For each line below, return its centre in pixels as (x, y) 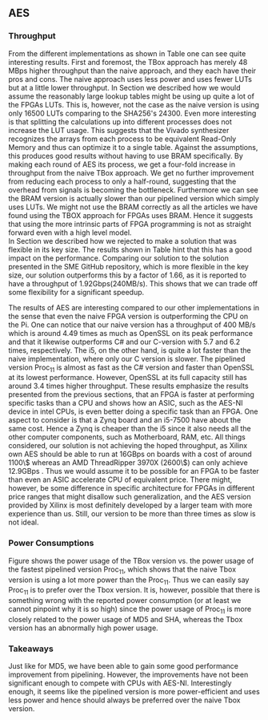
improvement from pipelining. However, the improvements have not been (128, 675)
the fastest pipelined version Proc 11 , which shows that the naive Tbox (122, 570)
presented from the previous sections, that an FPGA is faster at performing (131, 394)
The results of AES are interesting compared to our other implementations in (134, 307)
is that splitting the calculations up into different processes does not (120, 121)
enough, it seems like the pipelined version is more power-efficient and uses (134, 692)
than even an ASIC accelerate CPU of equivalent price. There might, (120, 479)
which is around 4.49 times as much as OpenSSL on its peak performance (131, 333)
